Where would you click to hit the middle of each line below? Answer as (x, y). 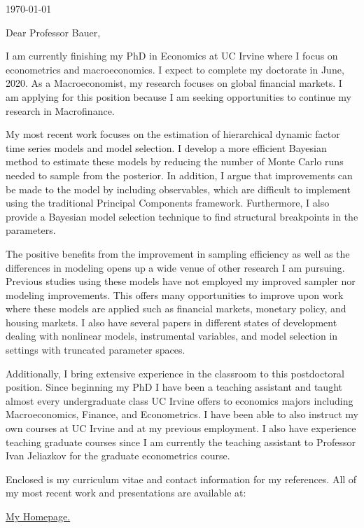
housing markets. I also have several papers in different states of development (171, 322)
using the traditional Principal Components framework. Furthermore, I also (168, 203)
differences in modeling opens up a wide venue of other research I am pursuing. (175, 267)
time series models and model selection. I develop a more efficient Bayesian (166, 147)
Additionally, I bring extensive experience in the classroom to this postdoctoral (175, 373)
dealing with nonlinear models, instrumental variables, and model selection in (172, 336)
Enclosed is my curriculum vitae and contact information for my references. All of (181, 479)
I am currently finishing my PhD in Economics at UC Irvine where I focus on (172, 56)
